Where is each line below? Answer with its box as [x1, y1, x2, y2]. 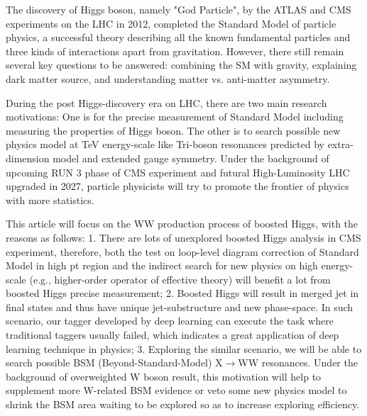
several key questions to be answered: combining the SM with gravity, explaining [6, 57, 357, 72]
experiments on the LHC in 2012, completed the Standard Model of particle [6, 16, 336, 30]
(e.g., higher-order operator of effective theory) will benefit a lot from [29, 271, 331, 286]
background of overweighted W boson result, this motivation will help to [6, 369, 322, 383]
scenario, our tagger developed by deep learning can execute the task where [6, 313, 334, 328]
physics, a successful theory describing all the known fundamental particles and [6, 30, 351, 45]
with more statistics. [6, 192, 94, 207]
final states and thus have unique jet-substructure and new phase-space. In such [6, 299, 354, 314]
